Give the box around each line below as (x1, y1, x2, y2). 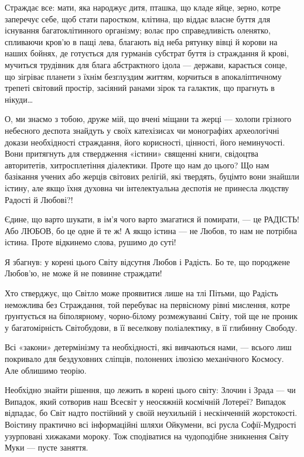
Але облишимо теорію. (5, 364, 87, 376)
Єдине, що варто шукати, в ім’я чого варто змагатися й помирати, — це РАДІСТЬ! (5, 213, 299, 225)
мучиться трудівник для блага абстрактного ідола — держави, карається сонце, (5, 58, 288, 70)
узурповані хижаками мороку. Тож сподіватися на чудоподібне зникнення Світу (5, 429, 289, 442)
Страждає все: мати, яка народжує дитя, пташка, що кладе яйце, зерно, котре (5, 1, 281, 13)
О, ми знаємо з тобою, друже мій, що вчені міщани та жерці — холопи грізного (5, 113, 292, 125)
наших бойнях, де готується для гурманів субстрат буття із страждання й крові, (5, 47, 289, 59)
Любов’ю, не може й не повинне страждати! (5, 267, 162, 279)
